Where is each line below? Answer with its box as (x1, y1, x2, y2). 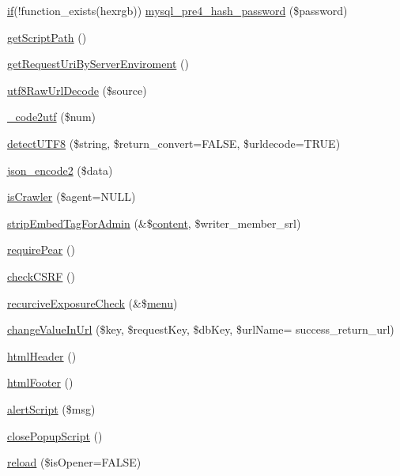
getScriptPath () (7, 28, 87, 45)
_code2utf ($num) (7, 108, 96, 125)
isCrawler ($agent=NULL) (7, 188, 136, 205)
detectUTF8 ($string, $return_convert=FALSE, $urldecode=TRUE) (7, 134, 341, 151)
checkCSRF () (7, 267, 75, 284)
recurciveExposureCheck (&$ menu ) (7, 294, 178, 311)
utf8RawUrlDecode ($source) (7, 81, 147, 98)
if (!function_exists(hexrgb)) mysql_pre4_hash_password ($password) (7, 2, 348, 18)
